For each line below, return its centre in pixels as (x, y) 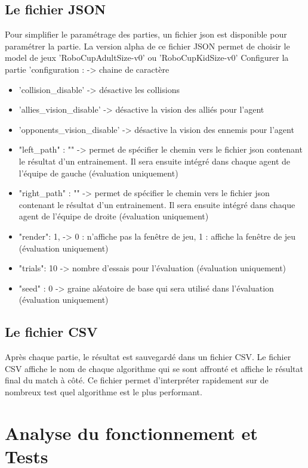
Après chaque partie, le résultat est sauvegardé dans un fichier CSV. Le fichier (148, 357)
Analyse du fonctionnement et (131, 433)
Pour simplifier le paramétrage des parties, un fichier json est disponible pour (146, 34)
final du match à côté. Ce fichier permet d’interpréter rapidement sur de (137, 380)
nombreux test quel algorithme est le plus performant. (104, 391)
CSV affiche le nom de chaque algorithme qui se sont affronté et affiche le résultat (154, 368)
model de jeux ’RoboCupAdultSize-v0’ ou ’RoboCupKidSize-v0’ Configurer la (147, 58)
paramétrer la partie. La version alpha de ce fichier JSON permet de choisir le (147, 46)
